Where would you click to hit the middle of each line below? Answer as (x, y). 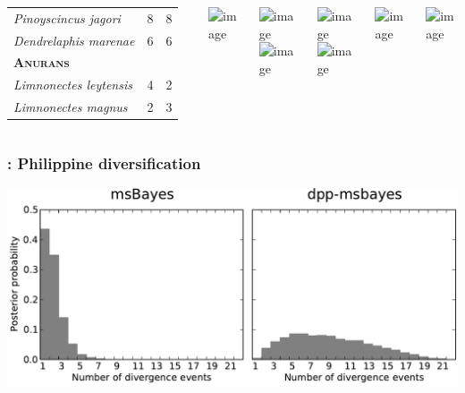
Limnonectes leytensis (73, 85)
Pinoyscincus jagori (67, 17)
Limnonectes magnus (71, 107)
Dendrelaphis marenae (74, 40)
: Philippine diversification (104, 163)
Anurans (42, 62)
